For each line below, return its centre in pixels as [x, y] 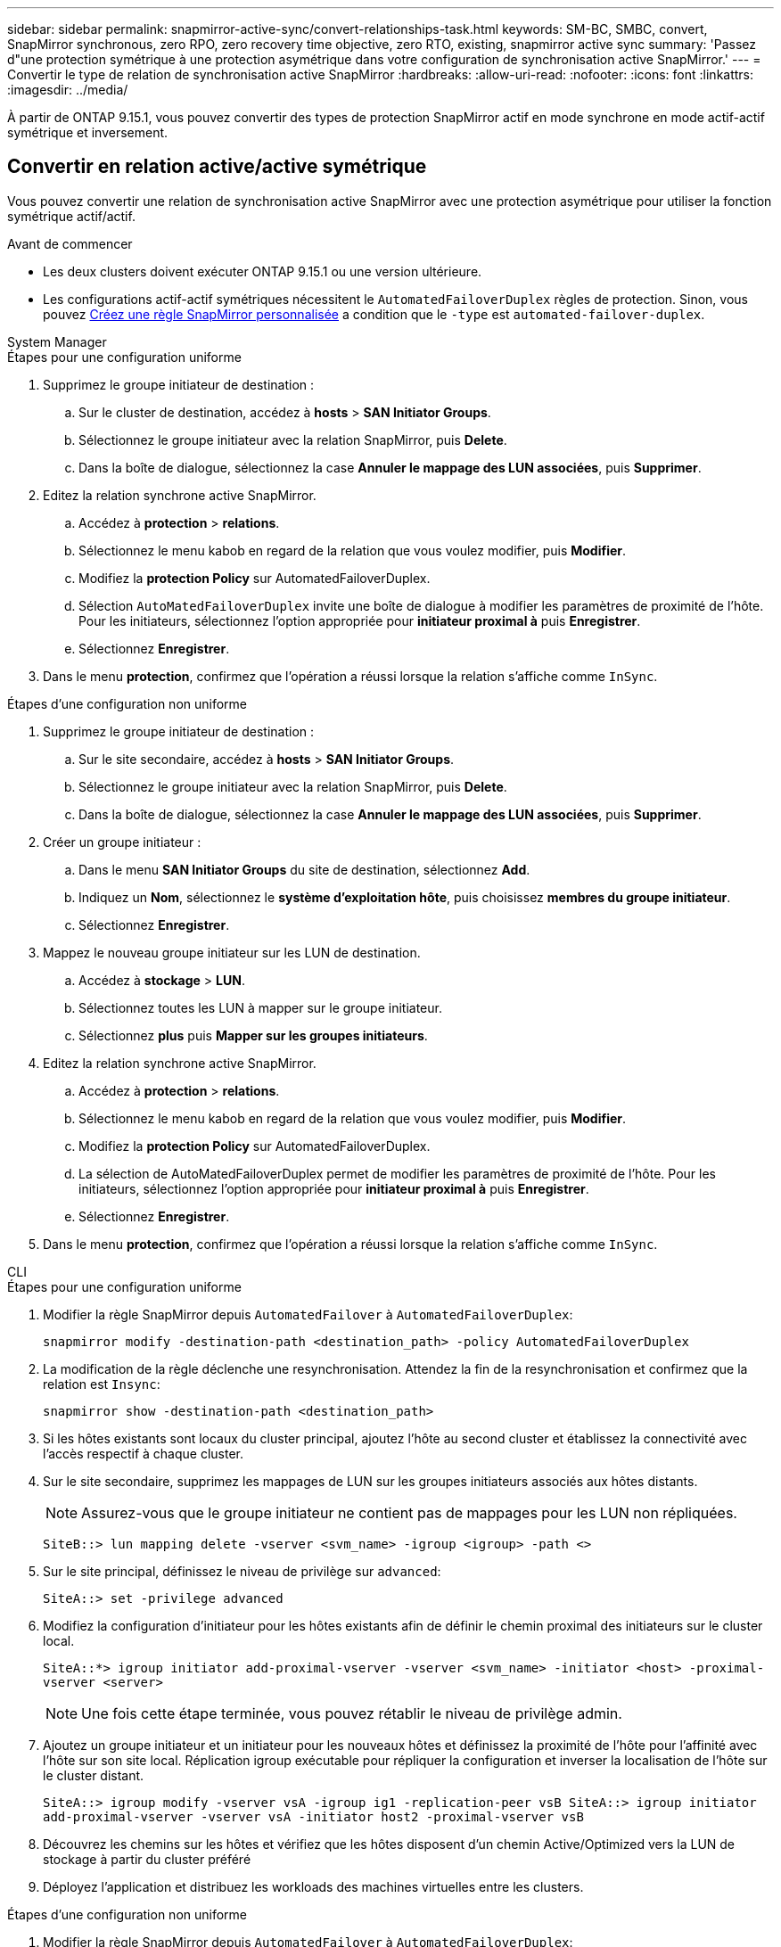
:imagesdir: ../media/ [68, 90]
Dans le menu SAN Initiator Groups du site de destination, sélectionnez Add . [304, 869]
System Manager [57, 341]
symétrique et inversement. [88, 132]
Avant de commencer [70, 243]
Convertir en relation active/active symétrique [217, 167]
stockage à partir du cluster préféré [147, 1859]
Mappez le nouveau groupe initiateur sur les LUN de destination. [232, 952]
